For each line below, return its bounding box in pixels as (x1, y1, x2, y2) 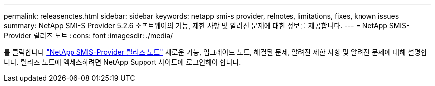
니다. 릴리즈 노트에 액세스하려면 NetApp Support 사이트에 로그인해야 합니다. (4, 58, 241, 66)
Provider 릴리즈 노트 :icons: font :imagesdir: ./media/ (4, 31, 173, 40)
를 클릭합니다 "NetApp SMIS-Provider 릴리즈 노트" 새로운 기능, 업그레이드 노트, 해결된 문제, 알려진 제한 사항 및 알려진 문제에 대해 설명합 (4, 48, 427, 56)
